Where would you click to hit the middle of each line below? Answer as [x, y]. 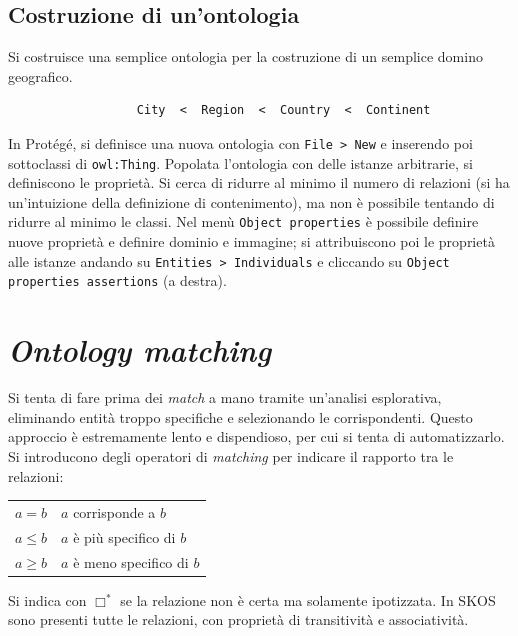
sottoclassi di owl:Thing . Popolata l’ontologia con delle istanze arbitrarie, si [240, 162]
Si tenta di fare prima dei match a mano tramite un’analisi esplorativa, [225, 397]
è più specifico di [124, 536]
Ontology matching [140, 350]
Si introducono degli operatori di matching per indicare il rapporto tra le [231, 455]
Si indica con [47, 599]
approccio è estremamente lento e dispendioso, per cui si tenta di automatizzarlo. [256, 436]
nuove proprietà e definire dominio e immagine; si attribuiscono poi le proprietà [251, 241]
